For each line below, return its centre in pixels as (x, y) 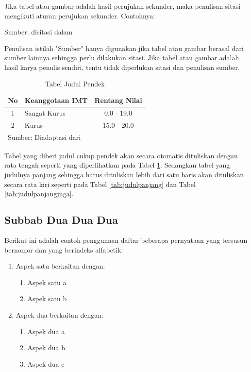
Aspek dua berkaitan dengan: (60, 314)
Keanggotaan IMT (56, 100)
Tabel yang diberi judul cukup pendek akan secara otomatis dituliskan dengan (121, 155)
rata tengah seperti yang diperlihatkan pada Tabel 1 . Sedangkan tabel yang (117, 165)
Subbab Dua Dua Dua (61, 220)
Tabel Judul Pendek (75, 83)
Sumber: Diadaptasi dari (44, 137)
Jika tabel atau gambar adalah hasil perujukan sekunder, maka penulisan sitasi (123, 6)
